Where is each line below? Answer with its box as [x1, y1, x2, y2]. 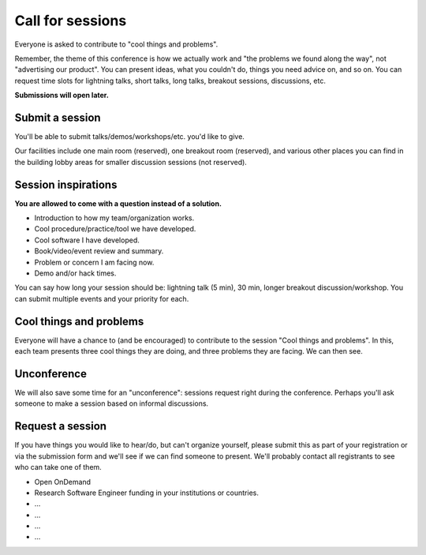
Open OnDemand [34, 477, 91, 486]
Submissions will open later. [14, 91, 110, 100]
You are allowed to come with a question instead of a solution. [14, 198, 222, 208]
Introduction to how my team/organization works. [34, 213, 195, 223]
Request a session [14, 419, 106, 433]
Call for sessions [14, 12, 127, 29]
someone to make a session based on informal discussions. [14, 399, 209, 408]
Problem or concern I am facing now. [34, 257, 155, 267]
